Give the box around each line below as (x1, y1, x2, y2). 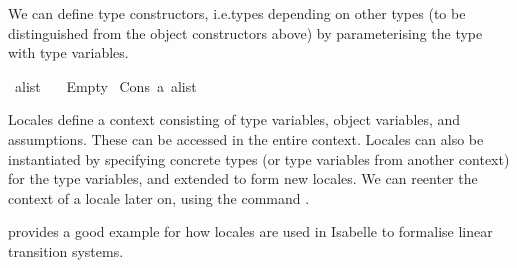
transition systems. (8, 240, 124, 261)
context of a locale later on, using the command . (8, 187, 310, 208)
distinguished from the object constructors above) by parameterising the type (8, 22, 483, 43)
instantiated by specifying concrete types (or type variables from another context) (8, 148, 510, 169)
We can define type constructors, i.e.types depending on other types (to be (8, 3, 466, 23)
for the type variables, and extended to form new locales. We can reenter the (8, 168, 478, 189)
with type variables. (8, 42, 129, 63)
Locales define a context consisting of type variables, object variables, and (8, 109, 461, 130)
